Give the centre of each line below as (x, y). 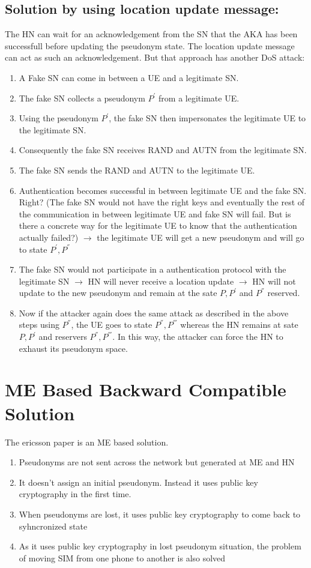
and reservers (63, 337)
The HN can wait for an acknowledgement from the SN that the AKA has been (151, 34)
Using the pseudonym (59, 118)
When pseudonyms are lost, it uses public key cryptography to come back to (160, 514)
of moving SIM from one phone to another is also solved (122, 557)
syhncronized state (53, 526)
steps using (39, 325)
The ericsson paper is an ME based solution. (87, 442)
